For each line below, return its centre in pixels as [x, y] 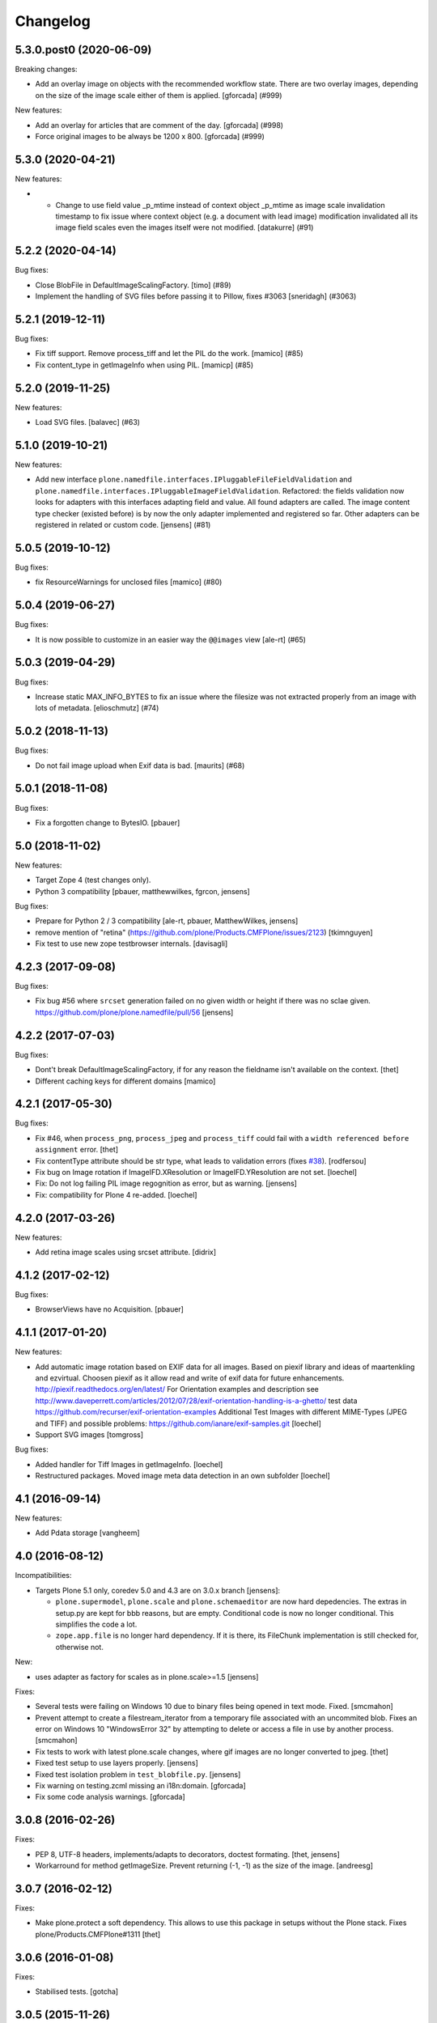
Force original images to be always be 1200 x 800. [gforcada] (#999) [150, 137]
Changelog [53, 21]
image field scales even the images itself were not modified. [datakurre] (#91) [185, 227]
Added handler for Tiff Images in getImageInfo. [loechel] [129, 1464]
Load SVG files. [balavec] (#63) [88, 422]
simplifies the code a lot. [96, 1624]
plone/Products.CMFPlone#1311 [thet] [98, 1934]
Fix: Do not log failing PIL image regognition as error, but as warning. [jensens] [166, 1183]
